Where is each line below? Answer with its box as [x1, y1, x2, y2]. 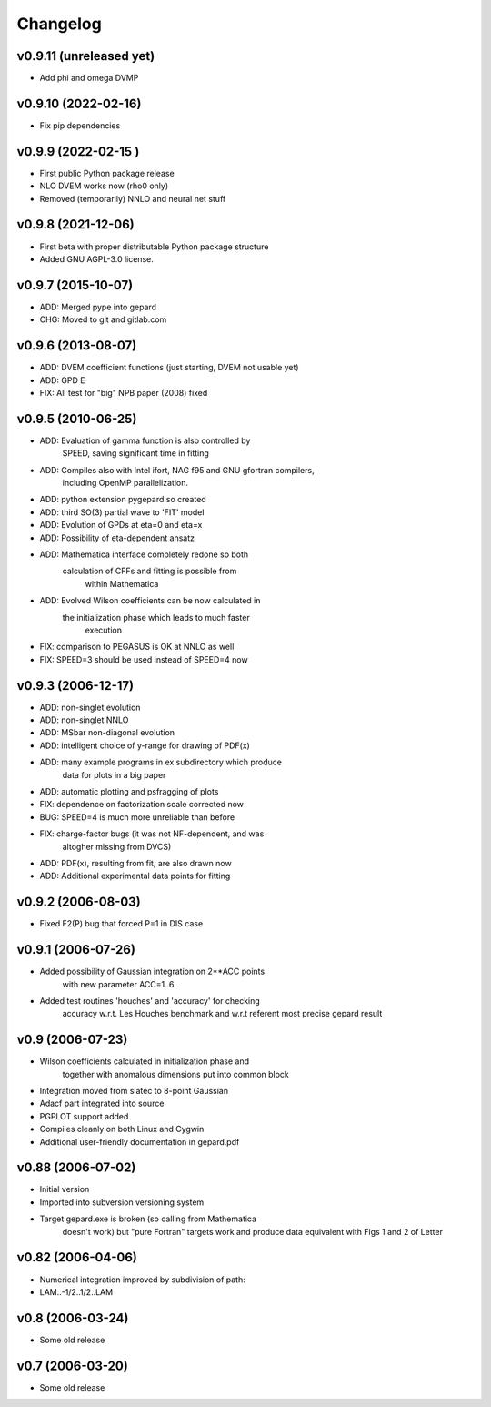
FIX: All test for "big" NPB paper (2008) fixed [39, 387, 208, 398]
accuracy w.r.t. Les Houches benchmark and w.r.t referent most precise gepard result [62, 1008, 383, 1019]
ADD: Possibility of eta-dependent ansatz [39, 532, 195, 543]
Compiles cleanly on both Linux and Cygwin [39, 1124, 205, 1135]
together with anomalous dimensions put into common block [62, 1068, 290, 1079]
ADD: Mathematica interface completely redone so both [39, 549, 249, 560]
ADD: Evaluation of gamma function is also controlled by [39, 435, 251, 446]
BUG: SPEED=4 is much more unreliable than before [39, 811, 235, 823]
